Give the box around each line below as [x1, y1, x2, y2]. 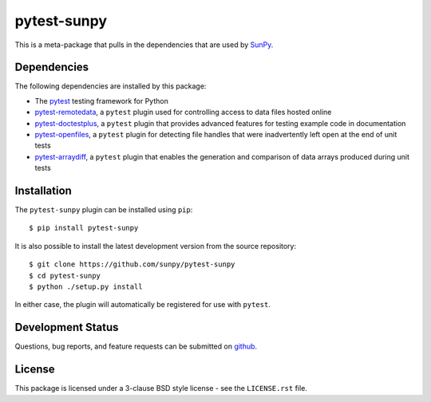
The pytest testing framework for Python [34, 96, 169, 105]
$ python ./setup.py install [29, 282, 143, 291]
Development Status [14, 321, 119, 334]
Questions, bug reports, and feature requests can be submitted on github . [14, 341, 258, 351]
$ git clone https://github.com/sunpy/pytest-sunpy [29, 260, 235, 269]
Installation [14, 184, 72, 197]
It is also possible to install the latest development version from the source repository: [14, 241, 297, 250]
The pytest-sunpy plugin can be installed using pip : [14, 205, 193, 215]
